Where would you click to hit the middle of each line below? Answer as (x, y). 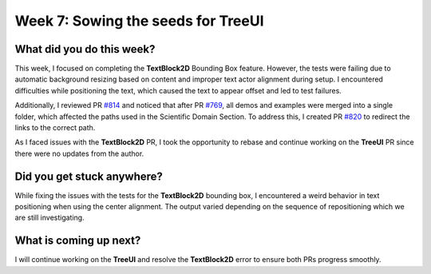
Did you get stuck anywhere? (89, 176)
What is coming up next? (78, 241)
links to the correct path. (55, 128)
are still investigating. (49, 218)
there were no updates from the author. (79, 153)
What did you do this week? (85, 49)
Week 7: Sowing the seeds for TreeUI (139, 21)
